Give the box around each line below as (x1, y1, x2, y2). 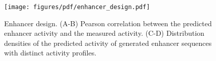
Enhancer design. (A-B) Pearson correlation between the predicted (4, 18, 212, 28)
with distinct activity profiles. (4, 47, 97, 58)
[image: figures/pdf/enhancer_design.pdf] (4, 4, 150, 11)
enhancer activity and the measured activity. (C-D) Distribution (4, 28, 205, 38)
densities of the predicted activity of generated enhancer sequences (4, 37, 212, 48)
